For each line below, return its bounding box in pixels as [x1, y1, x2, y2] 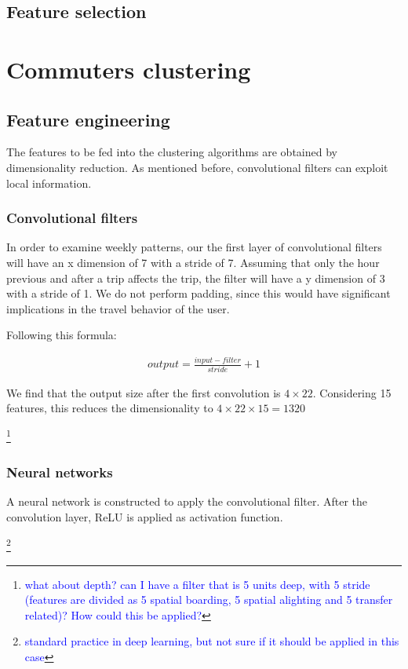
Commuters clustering [6, 53, 251, 85]
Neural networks [6, 462, 113, 481]
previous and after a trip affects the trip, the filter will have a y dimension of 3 [6, 269, 385, 286]
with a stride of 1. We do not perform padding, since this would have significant [6, 285, 391, 302]
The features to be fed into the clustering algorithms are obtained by [6, 144, 337, 160]
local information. [6, 174, 92, 191]
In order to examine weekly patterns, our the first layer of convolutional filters [6, 239, 382, 255]
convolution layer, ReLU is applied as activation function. [6, 508, 283, 525]
